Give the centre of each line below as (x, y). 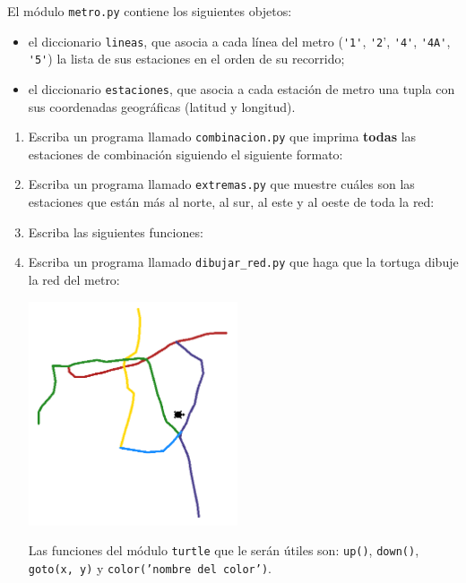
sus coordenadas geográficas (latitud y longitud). (162, 106)
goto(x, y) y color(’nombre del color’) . (150, 567)
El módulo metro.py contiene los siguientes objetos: (150, 11)
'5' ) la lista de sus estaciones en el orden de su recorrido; (186, 59)
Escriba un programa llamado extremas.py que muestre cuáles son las (221, 184)
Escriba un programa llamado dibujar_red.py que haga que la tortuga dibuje (243, 262)
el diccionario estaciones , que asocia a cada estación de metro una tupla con (242, 88)
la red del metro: (74, 279)
